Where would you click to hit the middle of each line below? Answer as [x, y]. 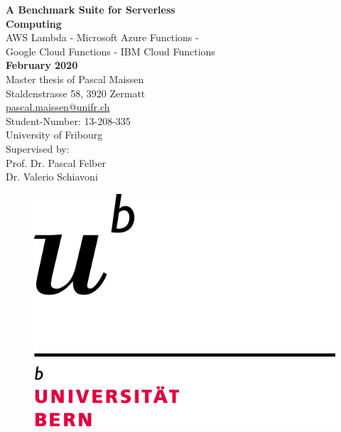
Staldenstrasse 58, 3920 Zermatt [76, 93]
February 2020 [42, 65]
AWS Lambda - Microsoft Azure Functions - [102, 37]
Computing [34, 23]
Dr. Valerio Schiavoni [52, 177]
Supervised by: [38, 148]
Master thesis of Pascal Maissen [75, 79]
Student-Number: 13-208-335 [68, 120]
